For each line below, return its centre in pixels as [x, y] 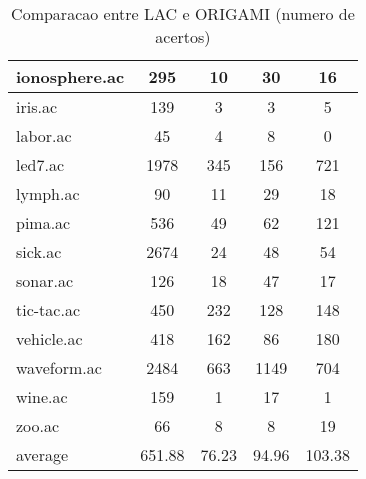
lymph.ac [48, 193]
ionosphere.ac [70, 76]
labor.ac [44, 135]
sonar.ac [45, 280]
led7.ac [40, 164]
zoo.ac [38, 425]
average [42, 454]
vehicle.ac [49, 338]
